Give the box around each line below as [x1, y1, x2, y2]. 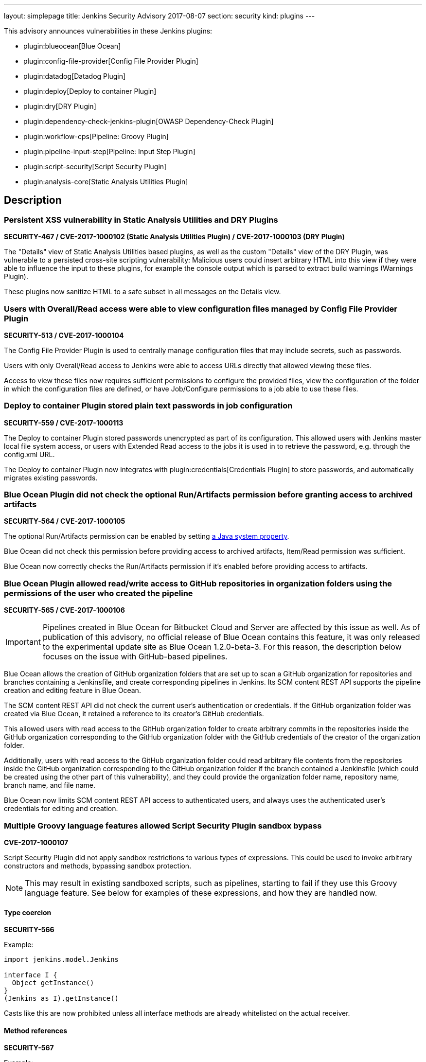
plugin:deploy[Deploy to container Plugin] [23, 87, 157, 95]
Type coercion [4, 908, 52, 917]
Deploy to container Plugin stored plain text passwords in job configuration [4, 401, 293, 411]
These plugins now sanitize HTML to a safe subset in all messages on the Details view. [4, 287, 281, 296]
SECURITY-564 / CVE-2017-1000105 [4, 517, 125, 526]
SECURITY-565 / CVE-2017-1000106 [4, 606, 125, 615]
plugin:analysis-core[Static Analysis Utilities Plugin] [23, 177, 188, 186]
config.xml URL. [4, 450, 55, 459]
